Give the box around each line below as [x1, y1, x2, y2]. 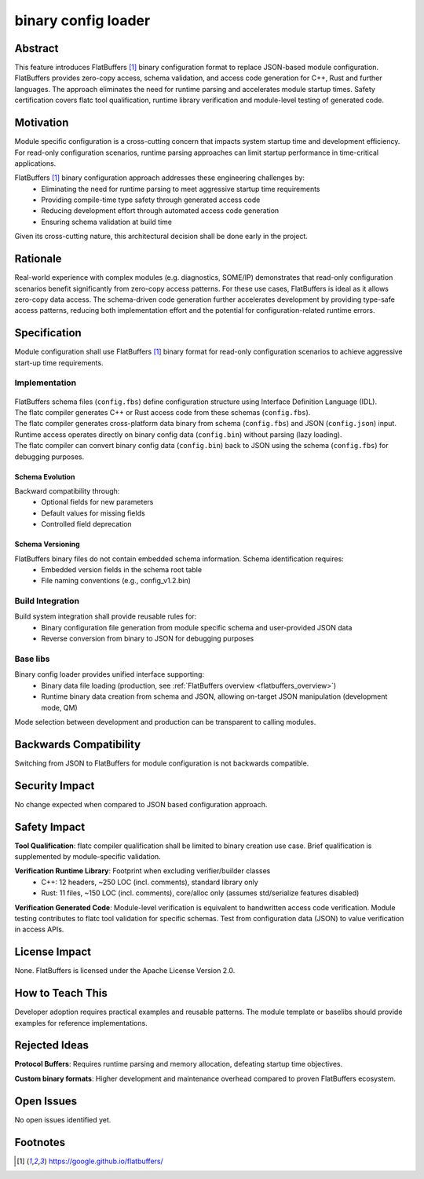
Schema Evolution [14, 472, 75, 481]
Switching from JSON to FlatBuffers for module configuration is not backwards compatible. [14, 758, 309, 768]
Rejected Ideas [14, 1038, 90, 1052]
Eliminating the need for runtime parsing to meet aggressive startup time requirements [41, 184, 320, 193]
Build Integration [14, 596, 80, 607]
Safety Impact [14, 820, 86, 833]
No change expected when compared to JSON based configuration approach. [14, 799, 268, 809]
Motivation [14, 116, 69, 130]
